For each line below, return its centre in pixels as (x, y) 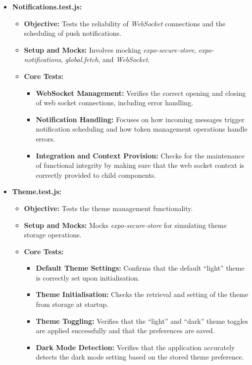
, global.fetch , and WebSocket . (105, 59)
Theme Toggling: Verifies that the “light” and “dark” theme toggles (142, 321)
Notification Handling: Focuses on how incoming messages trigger (140, 119)
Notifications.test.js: (47, 6)
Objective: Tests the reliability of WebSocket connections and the (125, 23)
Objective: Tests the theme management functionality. (108, 208)
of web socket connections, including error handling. (115, 103)
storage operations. (53, 235)
